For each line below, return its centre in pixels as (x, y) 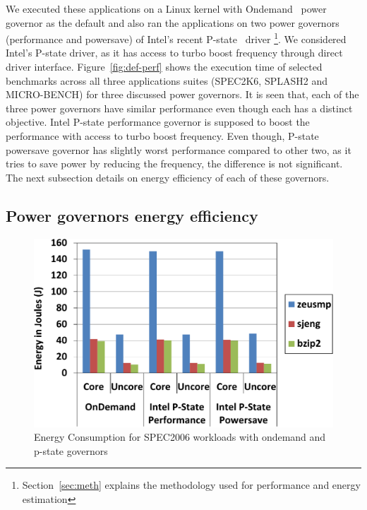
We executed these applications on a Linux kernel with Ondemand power (166, 8)
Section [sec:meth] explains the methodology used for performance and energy (191, 485)
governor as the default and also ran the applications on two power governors (173, 22)
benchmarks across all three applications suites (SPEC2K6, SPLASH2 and (167, 80)
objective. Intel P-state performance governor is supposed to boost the (158, 122)
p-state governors (71, 450)
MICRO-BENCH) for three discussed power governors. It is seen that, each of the (182, 94)
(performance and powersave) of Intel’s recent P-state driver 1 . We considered (176, 38)
